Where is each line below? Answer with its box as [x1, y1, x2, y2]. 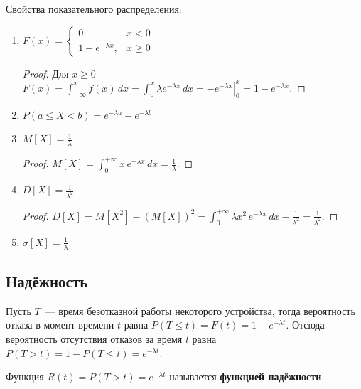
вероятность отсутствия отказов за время [6, 331, 183, 346]
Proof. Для [22, 65, 69, 80]
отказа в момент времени [6, 317, 114, 332]
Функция [6, 369, 44, 384]
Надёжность [6, 270, 88, 292]
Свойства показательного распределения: [6, 1, 182, 16]
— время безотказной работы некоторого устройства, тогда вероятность [45, 303, 355, 318]
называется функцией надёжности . [169, 369, 325, 384]
